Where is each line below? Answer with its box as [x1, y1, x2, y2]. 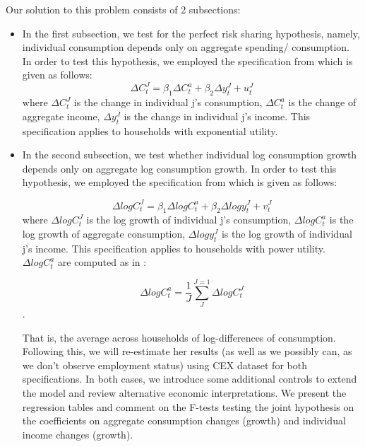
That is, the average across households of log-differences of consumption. [22, 330, 336, 344]
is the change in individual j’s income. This [124, 108, 311, 123]
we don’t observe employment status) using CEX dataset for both [22, 357, 307, 372]
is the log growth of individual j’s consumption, [86, 212, 292, 227]
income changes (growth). [22, 426, 133, 441]
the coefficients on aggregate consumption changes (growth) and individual [22, 413, 346, 428]
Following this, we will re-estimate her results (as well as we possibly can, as [22, 344, 352, 359]
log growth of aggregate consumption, [22, 226, 186, 240]
